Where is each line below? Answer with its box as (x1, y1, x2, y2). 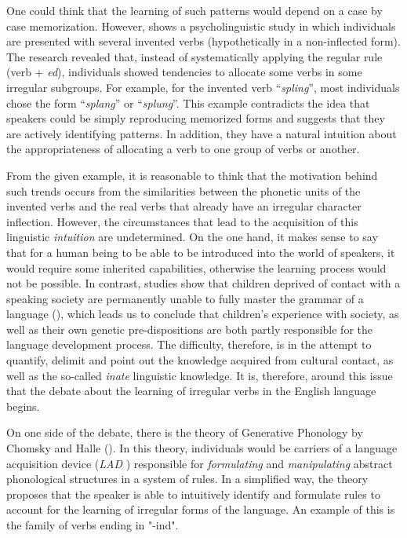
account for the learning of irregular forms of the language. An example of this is (6, 501, 395, 518)
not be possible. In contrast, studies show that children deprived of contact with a (6, 275, 401, 291)
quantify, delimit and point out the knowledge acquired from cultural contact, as (6, 352, 394, 368)
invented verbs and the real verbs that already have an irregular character (6, 198, 362, 214)
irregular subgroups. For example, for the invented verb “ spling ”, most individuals (6, 79, 400, 95)
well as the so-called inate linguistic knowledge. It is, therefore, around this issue (6, 367, 393, 383)
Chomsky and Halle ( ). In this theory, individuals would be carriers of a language (6, 440, 398, 456)
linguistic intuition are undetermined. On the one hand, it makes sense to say (6, 229, 378, 245)
